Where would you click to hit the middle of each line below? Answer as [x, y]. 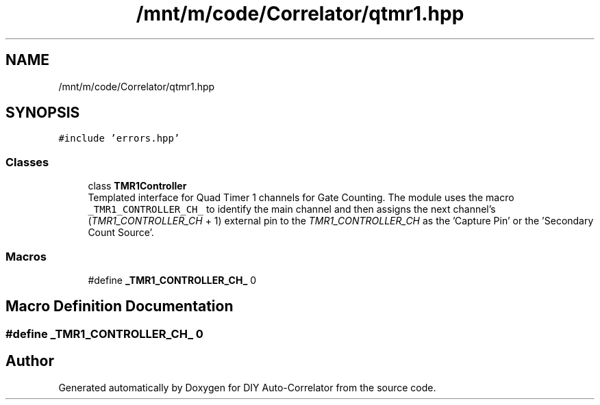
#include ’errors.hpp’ [119, 139]
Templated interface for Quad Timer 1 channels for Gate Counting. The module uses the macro [301, 198]
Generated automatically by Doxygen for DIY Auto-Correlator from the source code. [247, 387]
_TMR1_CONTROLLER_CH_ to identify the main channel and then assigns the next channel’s [292, 209]
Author [30, 361]
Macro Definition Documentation [120, 306]
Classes [27, 162]
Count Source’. [121, 233]
